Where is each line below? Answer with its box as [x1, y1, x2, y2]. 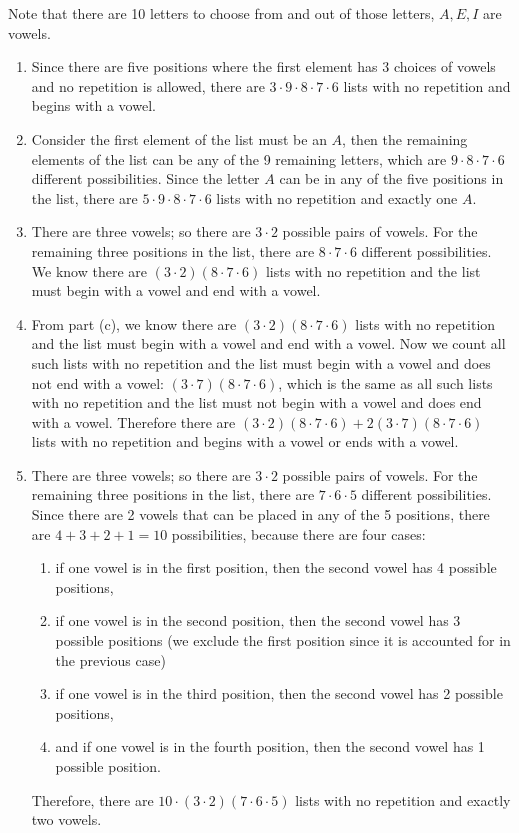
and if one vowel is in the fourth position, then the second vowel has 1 [55, 736, 485, 757]
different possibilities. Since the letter [31, 168, 260, 189]
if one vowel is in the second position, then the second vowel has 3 [55, 610, 461, 631]
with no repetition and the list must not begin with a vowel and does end [31, 392, 482, 413]
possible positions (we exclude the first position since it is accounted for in [55, 630, 511, 651]
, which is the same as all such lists [278, 372, 493, 393]
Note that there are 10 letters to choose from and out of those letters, [8, 3, 435, 23]
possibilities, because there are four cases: [171, 523, 426, 544]
